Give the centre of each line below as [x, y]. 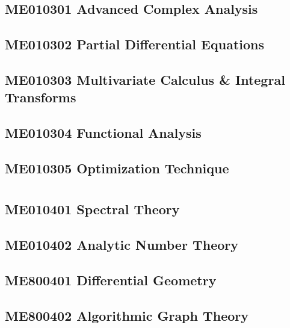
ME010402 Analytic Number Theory [122, 245]
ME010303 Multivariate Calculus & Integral [145, 79]
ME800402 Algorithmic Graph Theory [127, 315]
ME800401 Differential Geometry [111, 280]
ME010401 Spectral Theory [92, 209]
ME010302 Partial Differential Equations [135, 44]
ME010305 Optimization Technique [117, 168]
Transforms [41, 97]
